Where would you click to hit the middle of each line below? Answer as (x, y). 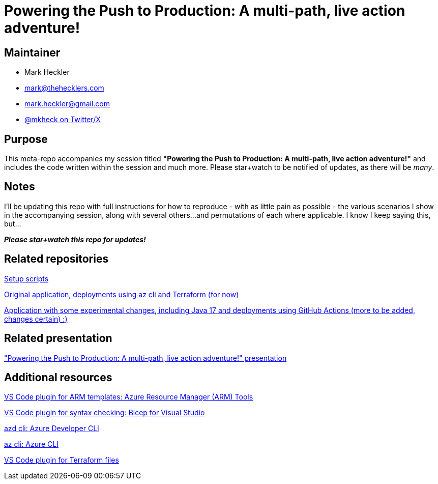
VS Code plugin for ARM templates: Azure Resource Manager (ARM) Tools (129, 397)
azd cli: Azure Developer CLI (52, 429)
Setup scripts (26, 278)
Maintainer (32, 52)
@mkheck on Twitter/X (63, 120)
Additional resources (58, 377)
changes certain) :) (36, 319)
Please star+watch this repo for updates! (75, 239)
